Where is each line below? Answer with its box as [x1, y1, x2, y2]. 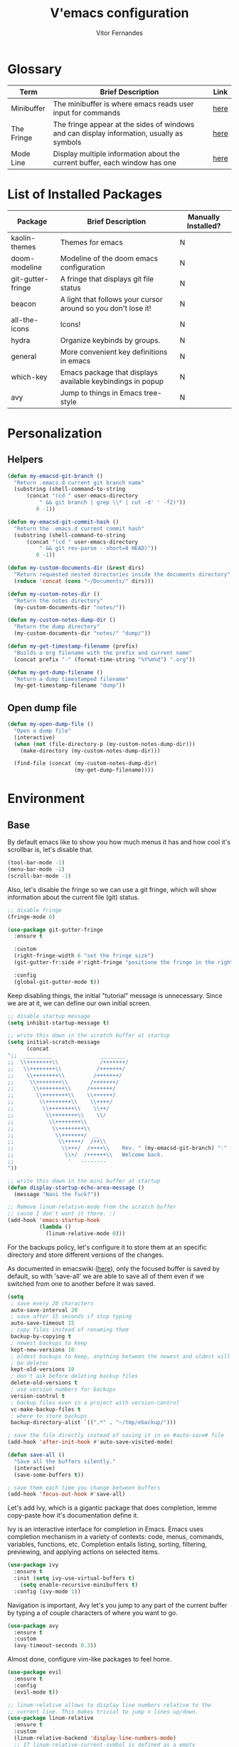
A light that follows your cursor [60, 294, 163, 304]
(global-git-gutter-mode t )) [14, 978, 100, 985]
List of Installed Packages [7, 186, 162, 202]
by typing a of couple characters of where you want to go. [7, 1608, 178, 1617]
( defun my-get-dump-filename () [7, 668, 103, 676]
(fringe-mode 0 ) [7, 913, 55, 921]
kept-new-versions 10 [10, 1346, 75, 1353]
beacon [11, 299, 37, 309]
